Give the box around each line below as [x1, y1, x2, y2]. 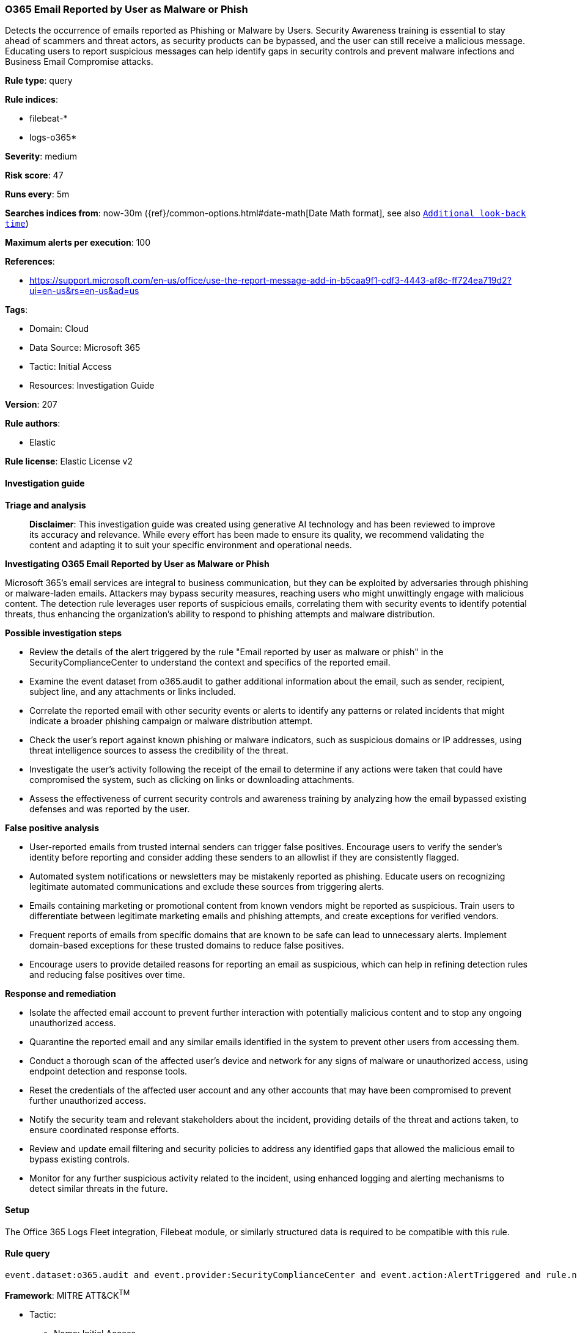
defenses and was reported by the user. [29, 803, 190, 814]
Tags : [5, 304, 28, 315]
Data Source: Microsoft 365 [29, 342, 141, 353]
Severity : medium [5, 151, 78, 162]
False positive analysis [5, 822, 99, 833]
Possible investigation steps [5, 627, 122, 638]
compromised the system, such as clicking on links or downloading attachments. [29, 774, 355, 785]
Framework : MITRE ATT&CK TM [5, 1288, 130, 1301]
